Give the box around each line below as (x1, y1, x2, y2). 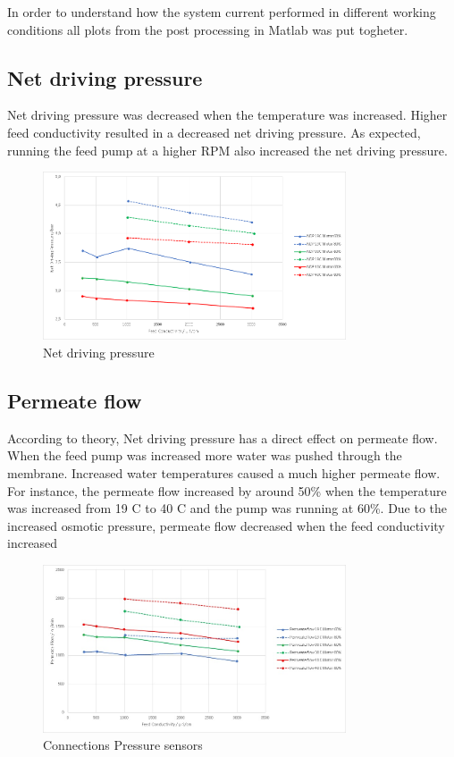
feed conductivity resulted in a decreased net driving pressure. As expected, (7, 122, 421, 141)
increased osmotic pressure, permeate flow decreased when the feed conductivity (7, 516, 445, 534)
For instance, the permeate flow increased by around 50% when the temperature (7, 481, 447, 500)
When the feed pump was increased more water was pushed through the (7, 446, 402, 465)
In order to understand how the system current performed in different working (7, 3, 436, 21)
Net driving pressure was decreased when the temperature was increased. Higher (7, 105, 448, 124)
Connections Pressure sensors (43, 736, 203, 754)
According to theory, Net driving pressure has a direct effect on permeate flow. (7, 428, 438, 447)
